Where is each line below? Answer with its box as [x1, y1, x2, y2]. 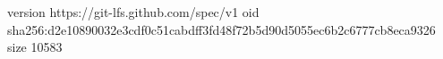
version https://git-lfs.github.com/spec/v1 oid [7, 3, 260, 21]
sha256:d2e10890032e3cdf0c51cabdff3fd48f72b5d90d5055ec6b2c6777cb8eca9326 [7, 20, 436, 38]
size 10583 [7, 38, 63, 56]
